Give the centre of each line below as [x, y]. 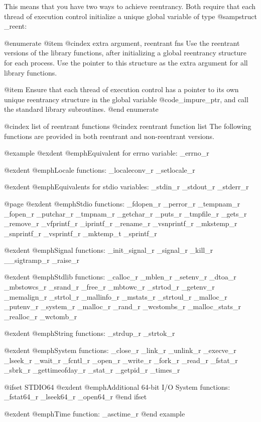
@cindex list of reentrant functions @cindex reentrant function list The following [128, 126]
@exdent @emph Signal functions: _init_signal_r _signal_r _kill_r [109, 250]
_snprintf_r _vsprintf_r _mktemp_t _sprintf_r [81, 233]
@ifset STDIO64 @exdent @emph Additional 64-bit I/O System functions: [117, 386]
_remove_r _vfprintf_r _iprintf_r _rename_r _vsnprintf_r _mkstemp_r [121, 223]
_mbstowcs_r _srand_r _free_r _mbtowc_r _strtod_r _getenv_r [109, 287]
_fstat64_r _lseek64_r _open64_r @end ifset [76, 397]
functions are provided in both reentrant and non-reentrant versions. [109, 136]
